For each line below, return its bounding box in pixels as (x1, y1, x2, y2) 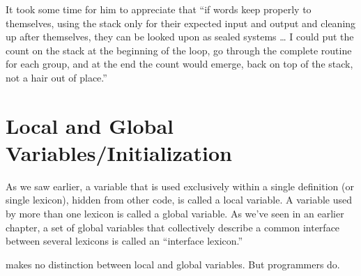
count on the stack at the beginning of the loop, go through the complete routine (6, 43, 352, 57)
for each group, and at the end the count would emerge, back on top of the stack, (6, 56, 353, 71)
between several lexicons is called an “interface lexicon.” (6, 233, 243, 248)
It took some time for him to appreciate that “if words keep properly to (6, 2, 312, 16)
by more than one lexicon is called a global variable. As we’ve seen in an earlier (6, 206, 344, 221)
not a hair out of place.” (6, 70, 107, 84)
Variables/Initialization (6, 138, 232, 167)
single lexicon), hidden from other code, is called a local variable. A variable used (6, 192, 352, 207)
